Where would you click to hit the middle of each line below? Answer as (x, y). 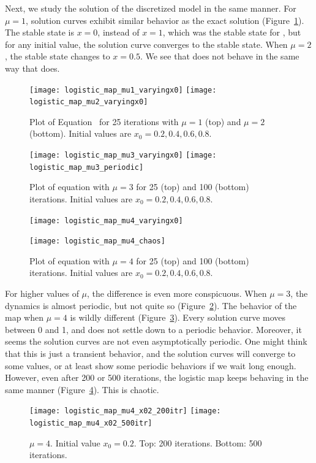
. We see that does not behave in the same (220, 56)
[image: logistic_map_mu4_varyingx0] (106, 220)
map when (24, 317)
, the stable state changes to (58, 56)
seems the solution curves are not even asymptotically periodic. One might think (156, 341)
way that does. (32, 68)
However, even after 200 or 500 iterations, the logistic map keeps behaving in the (157, 377)
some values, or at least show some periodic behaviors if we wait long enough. (151, 365)
